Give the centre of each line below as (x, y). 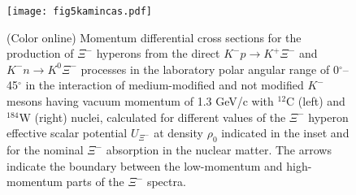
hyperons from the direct (158, 53)
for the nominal (45, 150)
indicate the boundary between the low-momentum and (145, 165)
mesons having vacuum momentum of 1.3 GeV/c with (140, 101)
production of (40, 53)
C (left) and (316, 101)
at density (178, 133)
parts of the (95, 182)
